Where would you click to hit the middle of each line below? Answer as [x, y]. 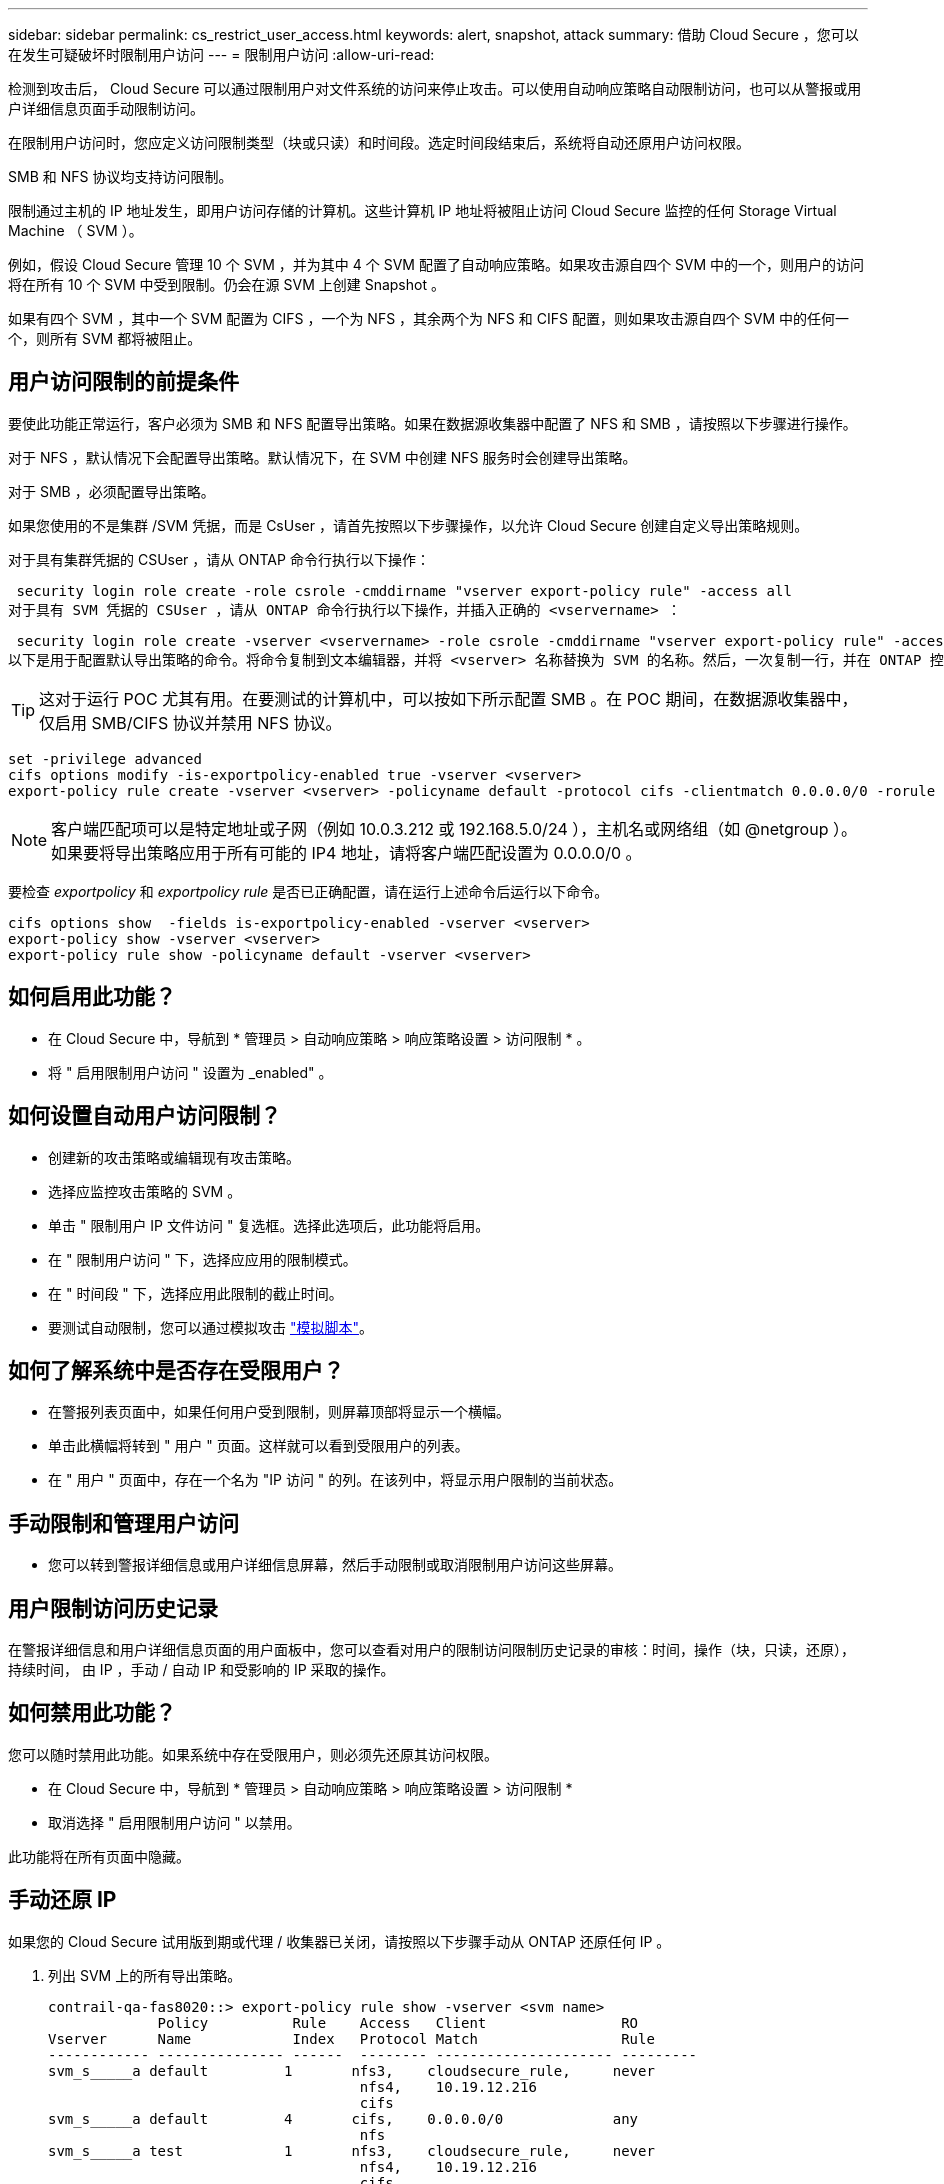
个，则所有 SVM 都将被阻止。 [105, 338]
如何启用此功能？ [92, 997]
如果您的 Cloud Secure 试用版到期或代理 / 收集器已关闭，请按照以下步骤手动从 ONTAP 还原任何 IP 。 [339, 1941]
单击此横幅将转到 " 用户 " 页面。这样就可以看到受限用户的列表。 [258, 1446]
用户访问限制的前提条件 [123, 382]
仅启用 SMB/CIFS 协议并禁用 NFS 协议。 [190, 722]
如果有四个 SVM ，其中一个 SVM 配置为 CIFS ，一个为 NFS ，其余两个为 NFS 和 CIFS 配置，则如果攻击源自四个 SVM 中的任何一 [429, 318]
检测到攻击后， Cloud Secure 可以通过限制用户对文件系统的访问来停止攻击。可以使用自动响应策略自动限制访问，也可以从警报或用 [435, 88]
